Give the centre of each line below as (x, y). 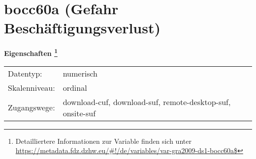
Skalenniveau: (32, 87)
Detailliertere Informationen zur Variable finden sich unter (103, 141)
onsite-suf (79, 113)
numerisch (80, 73)
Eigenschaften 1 (31, 52)
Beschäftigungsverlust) (82, 28)
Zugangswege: (32, 107)
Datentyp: (25, 73)
